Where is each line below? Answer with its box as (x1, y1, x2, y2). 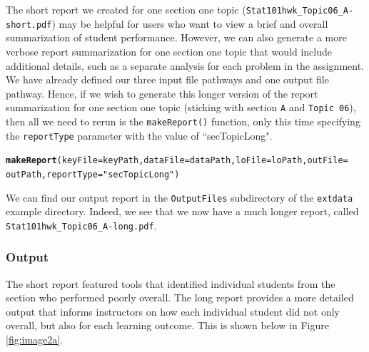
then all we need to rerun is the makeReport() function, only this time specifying (6, 113, 360, 128)
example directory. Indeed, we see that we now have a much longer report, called (6, 204, 359, 219)
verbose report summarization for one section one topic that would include (6, 43, 332, 58)
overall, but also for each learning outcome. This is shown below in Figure (6, 318, 329, 333)
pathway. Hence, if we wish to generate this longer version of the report (6, 86, 318, 100)
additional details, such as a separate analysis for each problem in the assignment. (6, 58, 364, 73)
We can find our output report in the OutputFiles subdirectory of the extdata (6, 190, 353, 205)
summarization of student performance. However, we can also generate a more (6, 30, 347, 45)
